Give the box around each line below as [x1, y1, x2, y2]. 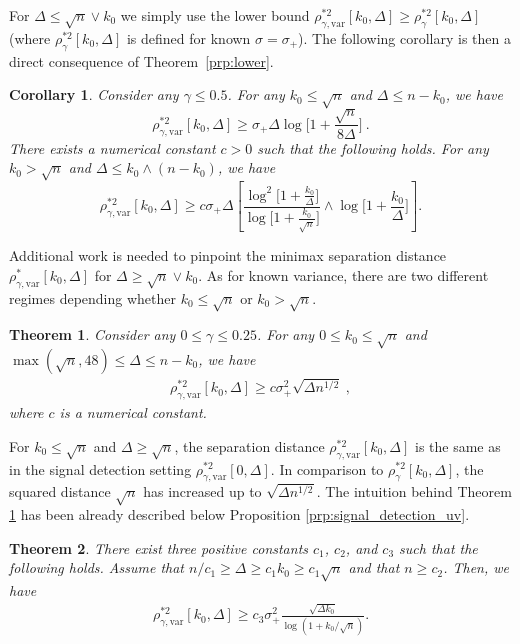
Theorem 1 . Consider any [9, 324, 176, 345]
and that [348, 557, 400, 578]
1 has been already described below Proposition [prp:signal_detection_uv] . [9, 504, 470, 525]
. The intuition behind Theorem [316, 481, 512, 502]
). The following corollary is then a [298, 27, 511, 48]
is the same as [415, 435, 501, 456]
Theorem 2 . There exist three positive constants [9, 537, 309, 558]
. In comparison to [270, 458, 384, 479]
